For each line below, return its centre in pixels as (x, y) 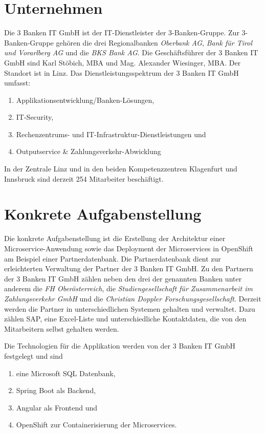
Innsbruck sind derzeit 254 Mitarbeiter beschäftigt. (84, 178)
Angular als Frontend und (57, 407)
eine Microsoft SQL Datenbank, (66, 373)
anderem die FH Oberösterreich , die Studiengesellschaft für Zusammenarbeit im (128, 288)
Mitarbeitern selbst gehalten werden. (62, 328)
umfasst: (17, 83)
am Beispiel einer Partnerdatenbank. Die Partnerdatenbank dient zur (113, 258)
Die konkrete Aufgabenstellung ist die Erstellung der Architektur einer (115, 238)
